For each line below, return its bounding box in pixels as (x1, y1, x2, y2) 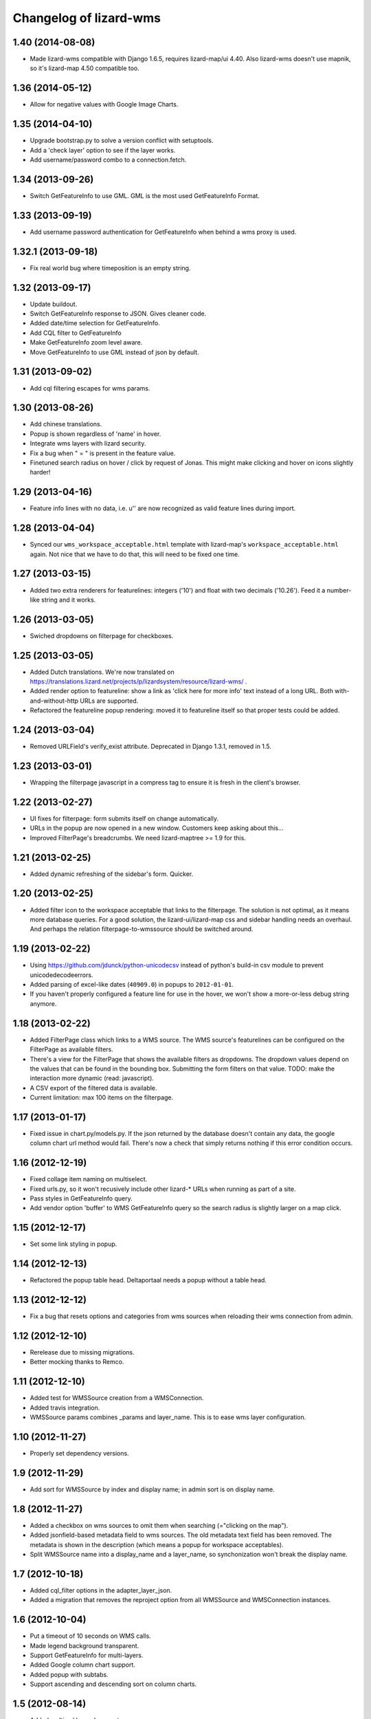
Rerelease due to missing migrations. (30, 1348, 135, 1357)
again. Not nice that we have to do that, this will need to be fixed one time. (30, 550, 240, 558)
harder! (30, 468, 51, 477)
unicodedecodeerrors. (30, 970, 93, 979)
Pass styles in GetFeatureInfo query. (30, 1194, 133, 1203)
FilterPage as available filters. (30, 1045, 113, 1053)
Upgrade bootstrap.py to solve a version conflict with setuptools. (30, 136, 214, 144)
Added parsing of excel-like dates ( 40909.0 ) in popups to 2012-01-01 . (30, 981, 234, 989)
